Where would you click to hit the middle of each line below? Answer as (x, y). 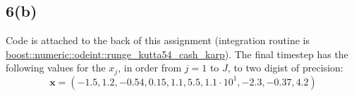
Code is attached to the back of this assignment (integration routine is (158, 40)
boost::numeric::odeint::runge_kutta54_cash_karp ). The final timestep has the (177, 54)
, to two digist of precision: (285, 68)
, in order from (150, 68)
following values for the (56, 68)
